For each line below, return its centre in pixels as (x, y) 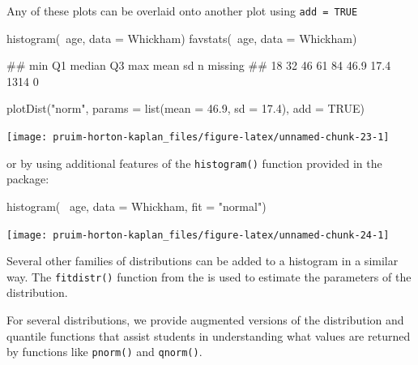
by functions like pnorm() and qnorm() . (104, 352)
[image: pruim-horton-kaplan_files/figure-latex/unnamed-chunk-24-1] (198, 235)
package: (28, 179)
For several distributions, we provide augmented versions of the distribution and (205, 320)
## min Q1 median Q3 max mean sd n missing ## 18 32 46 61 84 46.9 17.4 (199, 65)
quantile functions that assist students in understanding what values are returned (209, 335)
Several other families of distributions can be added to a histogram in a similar (203, 261)
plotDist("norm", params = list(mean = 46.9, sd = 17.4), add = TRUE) (186, 108)
